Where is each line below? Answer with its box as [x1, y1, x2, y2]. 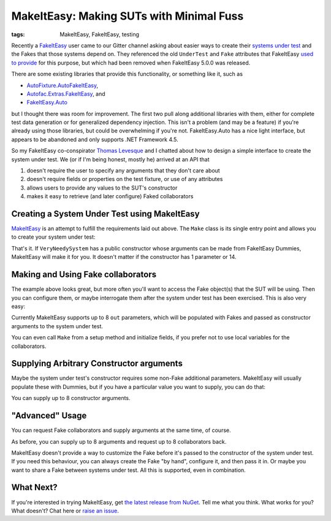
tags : [11, 31, 25, 38]
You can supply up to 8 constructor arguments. [11, 395, 131, 402]
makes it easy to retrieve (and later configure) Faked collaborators [26, 193, 194, 200]
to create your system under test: [11, 233, 96, 241]
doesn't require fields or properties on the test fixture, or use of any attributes [26, 176, 223, 183]
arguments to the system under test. [11, 322, 104, 330]
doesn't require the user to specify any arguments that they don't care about [26, 167, 220, 174]
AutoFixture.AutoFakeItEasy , [26, 82, 99, 89]
